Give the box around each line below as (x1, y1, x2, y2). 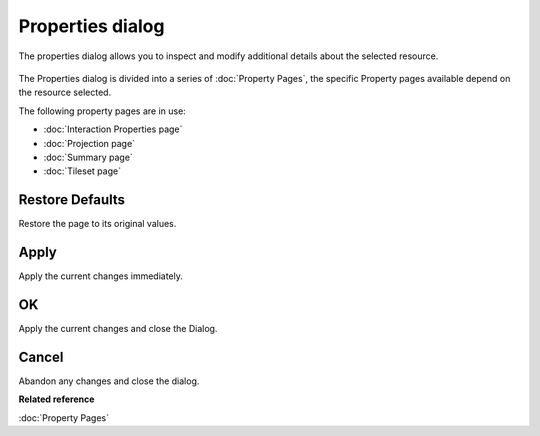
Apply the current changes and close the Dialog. (18, 323, 218, 334)
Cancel (18, 348, 64, 365)
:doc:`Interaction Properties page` (43, 123, 183, 135)
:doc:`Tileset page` (43, 165, 122, 177)
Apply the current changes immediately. (18, 270, 184, 282)
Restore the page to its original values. (18, 218, 177, 230)
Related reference (18, 393, 95, 405)
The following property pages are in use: (18, 105, 187, 117)
